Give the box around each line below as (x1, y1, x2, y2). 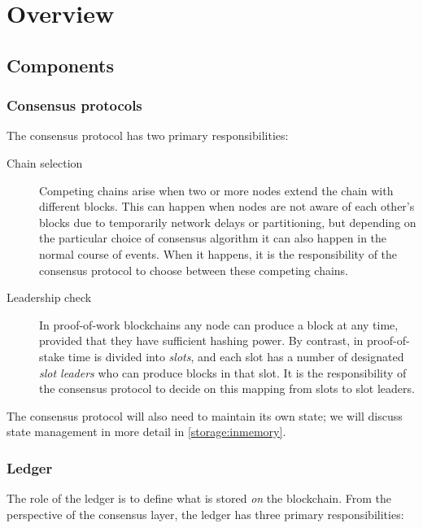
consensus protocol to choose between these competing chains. (39, 261, 349, 278)
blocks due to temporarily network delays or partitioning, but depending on (39, 213, 416, 230)
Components (7, 52, 114, 77)
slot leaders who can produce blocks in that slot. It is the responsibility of (39, 364, 407, 381)
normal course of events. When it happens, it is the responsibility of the (39, 245, 398, 262)
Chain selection (7, 154, 83, 171)
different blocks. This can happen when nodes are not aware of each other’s (39, 198, 415, 215)
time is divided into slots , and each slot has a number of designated (68, 347, 404, 364)
